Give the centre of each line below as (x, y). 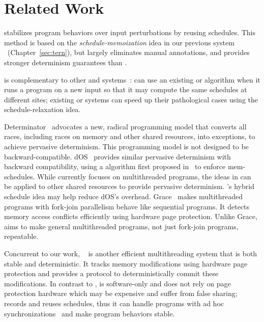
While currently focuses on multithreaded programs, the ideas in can (144, 176)
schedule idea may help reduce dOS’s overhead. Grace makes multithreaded (124, 196)
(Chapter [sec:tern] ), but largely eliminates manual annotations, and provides (128, 52)
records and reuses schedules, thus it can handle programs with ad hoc (114, 303)
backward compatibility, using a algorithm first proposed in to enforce (115, 166)
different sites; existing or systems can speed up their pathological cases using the (131, 99)
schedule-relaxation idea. (42, 109)
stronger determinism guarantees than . (66, 62)
